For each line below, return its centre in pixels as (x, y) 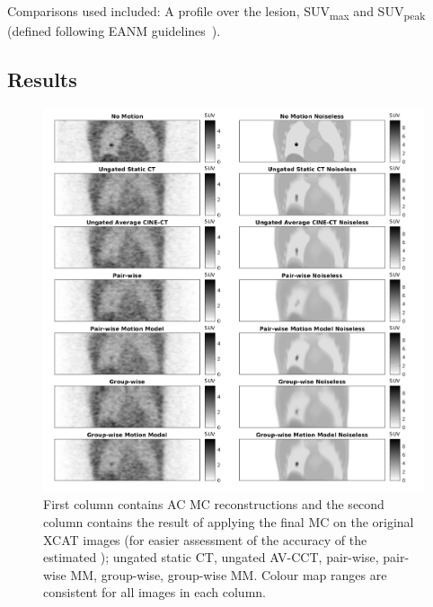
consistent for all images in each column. (155, 592)
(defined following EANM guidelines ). (114, 31)
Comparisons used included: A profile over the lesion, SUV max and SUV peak (216, 12)
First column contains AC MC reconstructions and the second (214, 504)
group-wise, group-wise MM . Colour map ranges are (244, 574)
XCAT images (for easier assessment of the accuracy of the (205, 539)
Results (42, 79)
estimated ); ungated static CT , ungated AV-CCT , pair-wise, (211, 557)
